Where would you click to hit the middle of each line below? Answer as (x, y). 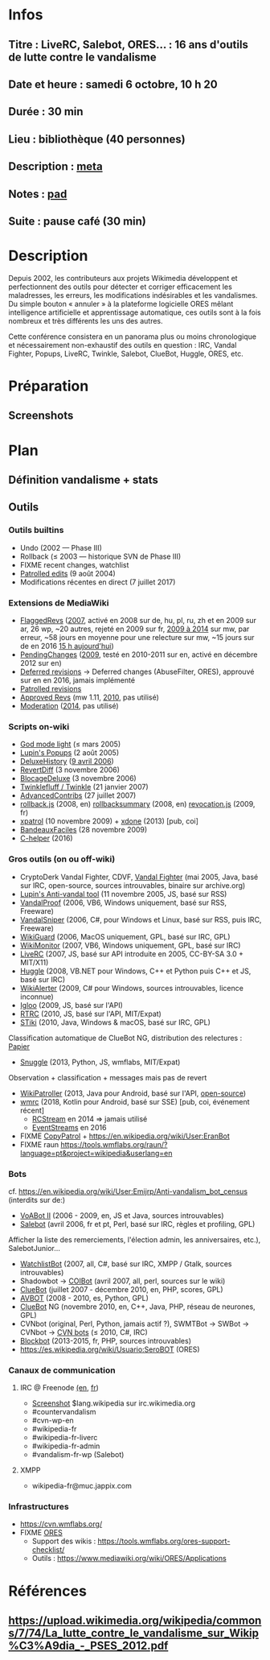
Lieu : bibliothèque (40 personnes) (97, 139)
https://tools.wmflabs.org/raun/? (114, 1144)
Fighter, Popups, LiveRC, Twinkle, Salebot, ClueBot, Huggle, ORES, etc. (126, 353)
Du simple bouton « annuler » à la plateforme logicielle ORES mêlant (121, 304)
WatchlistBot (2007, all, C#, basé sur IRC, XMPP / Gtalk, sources (126, 1264)
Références (47, 1591)
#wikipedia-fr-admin (66, 1446)
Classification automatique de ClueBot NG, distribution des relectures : (125, 1038)
